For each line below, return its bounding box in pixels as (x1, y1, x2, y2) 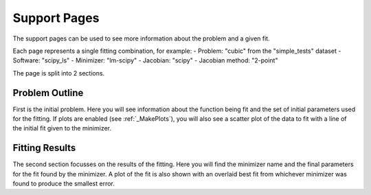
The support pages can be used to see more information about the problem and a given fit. (12, 34, 271, 43)
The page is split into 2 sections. (12, 69, 105, 77)
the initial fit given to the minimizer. (12, 124, 112, 133)
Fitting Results (12, 142, 76, 154)
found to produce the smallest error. (12, 179, 115, 188)
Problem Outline (12, 87, 84, 99)
